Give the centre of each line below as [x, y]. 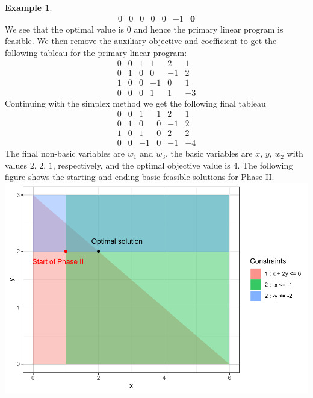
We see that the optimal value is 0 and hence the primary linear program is [144, 29]
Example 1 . [29, 7]
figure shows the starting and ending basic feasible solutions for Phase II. [140, 177]
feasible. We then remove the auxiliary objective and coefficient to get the [141, 41]
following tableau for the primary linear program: [96, 52]
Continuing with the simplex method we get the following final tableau [135, 103]
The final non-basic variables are [65, 153]
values [16, 165]
